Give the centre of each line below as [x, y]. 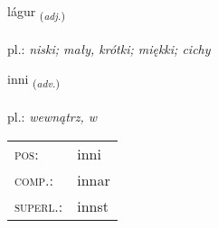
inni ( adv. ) [33, 80]
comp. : [34, 179]
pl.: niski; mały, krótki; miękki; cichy [109, 48]
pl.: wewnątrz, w [52, 117]
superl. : [39, 205]
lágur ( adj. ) [36, 12]
